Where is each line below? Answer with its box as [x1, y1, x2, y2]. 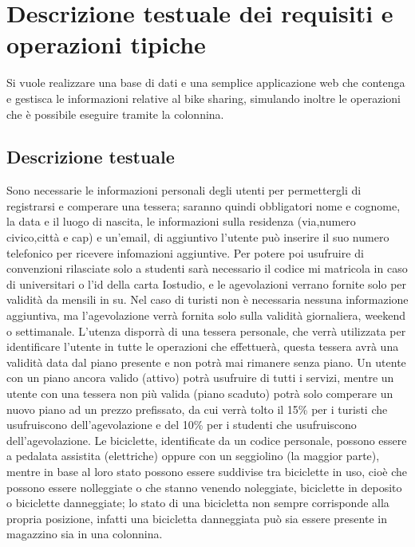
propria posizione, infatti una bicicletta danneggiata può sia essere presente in [6, 510, 387, 526]
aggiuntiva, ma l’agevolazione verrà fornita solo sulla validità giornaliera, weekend [6, 307, 406, 324]
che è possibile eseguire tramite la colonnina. [6, 105, 224, 122]
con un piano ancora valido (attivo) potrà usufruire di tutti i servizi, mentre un [6, 369, 394, 386]
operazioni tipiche [6, 28, 206, 61]
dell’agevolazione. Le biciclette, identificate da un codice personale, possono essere [6, 431, 407, 448]
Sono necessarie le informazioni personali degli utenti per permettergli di [6, 182, 362, 199]
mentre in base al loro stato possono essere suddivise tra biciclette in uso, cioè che [6, 462, 408, 479]
